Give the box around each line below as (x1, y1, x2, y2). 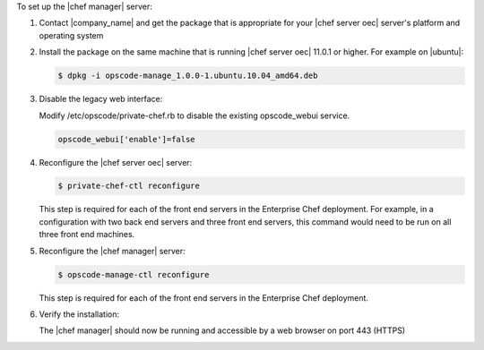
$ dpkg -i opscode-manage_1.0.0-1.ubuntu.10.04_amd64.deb (57, 71, 318, 81)
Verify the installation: (39, 309, 120, 320)
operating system (39, 30, 104, 40)
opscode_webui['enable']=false (57, 134, 196, 144)
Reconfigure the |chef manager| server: (39, 245, 186, 256)
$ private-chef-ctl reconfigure (57, 181, 201, 192)
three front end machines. (39, 229, 135, 240)
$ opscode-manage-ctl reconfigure (57, 269, 210, 279)
